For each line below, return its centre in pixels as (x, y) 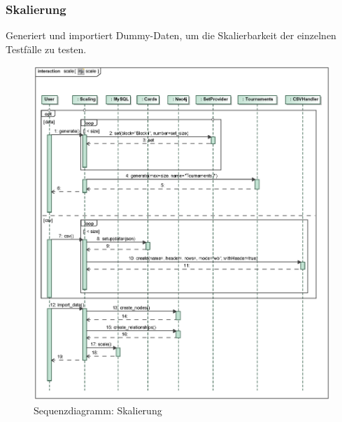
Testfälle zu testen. (46, 49)
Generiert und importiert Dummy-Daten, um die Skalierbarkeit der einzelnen (171, 35)
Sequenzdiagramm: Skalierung (98, 410)
